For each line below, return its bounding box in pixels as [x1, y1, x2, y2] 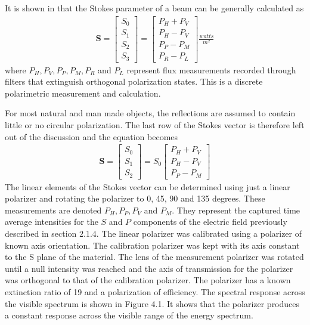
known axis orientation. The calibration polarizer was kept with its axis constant [5, 239, 300, 251]
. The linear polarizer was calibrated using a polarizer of [96, 227, 302, 239]
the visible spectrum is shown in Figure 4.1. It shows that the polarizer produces [5, 297, 300, 309]
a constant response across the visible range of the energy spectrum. [5, 309, 253, 321]
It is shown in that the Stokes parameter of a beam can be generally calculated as [5, 2, 304, 14]
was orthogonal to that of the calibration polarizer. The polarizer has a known [5, 274, 291, 286]
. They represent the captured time [172, 203, 300, 216]
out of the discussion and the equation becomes [5, 130, 178, 143]
